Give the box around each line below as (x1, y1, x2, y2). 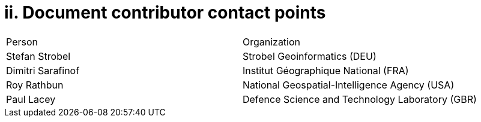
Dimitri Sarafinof (6, 64, 80, 77)
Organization (242, 35, 301, 48)
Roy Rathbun (6, 78, 64, 91)
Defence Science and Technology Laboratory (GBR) (242, 93, 477, 105)
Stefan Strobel (6, 50, 71, 62)
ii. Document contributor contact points (4, 2, 326, 23)
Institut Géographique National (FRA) (242, 64, 409, 77)
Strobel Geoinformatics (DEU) (242, 50, 377, 62)
